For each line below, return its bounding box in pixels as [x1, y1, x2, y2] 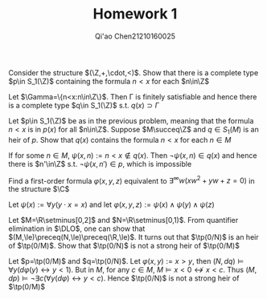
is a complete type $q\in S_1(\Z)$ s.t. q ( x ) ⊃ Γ [8, 100, 159, 110]
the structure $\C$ [8, 184, 70, 194]
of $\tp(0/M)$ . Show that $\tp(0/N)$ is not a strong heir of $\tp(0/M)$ [8, 241, 240, 251]
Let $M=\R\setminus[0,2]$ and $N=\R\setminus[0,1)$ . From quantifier [8, 216, 239, 225]
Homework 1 [92, 5, 178, 23]
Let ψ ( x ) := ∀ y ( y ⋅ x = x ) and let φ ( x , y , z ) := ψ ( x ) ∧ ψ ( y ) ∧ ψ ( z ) [8, 200, 215, 209]
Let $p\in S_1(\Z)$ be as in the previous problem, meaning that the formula [8, 115, 254, 125]
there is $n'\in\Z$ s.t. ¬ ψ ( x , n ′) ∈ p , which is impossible [8, 159, 192, 168]
